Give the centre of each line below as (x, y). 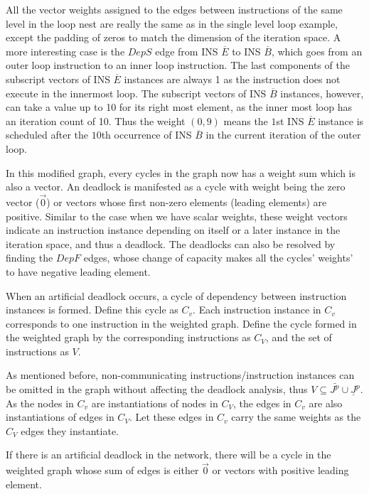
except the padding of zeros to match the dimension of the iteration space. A (173, 37)
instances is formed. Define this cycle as (92, 310)
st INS (290, 120)
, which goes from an (317, 51)
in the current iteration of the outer (283, 135)
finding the (30, 258)
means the (246, 120)
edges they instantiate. (70, 430)
